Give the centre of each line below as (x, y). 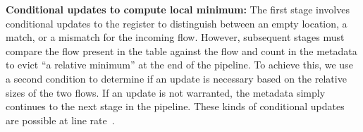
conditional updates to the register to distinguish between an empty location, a (177, 23)
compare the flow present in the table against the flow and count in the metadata (181, 50)
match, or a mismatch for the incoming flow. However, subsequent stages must (175, 37)
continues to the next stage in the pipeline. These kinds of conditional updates (175, 106)
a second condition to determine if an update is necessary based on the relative (176, 78)
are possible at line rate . (60, 120)
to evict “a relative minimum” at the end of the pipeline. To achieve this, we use (179, 65)
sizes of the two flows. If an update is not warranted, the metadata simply (166, 92)
